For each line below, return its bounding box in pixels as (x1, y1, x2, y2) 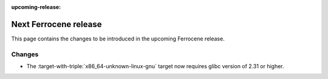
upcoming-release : (11, 4, 61, 10)
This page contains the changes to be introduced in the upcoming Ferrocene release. (11, 35, 225, 42)
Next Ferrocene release (11, 19, 102, 30)
